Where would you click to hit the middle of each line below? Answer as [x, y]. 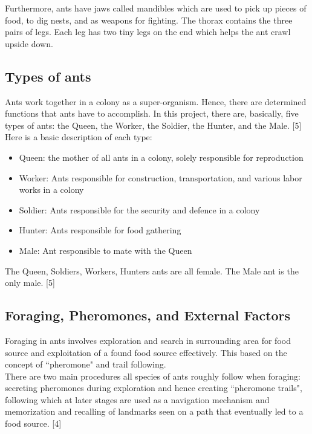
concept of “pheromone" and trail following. [86, 364]
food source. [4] [33, 423]
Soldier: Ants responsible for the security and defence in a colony [139, 209]
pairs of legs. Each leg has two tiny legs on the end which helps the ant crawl [148, 32]
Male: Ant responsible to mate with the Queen [106, 250]
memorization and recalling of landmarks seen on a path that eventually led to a [154, 411]
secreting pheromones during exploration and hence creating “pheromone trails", [154, 388]
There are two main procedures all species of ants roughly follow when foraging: [153, 376]
